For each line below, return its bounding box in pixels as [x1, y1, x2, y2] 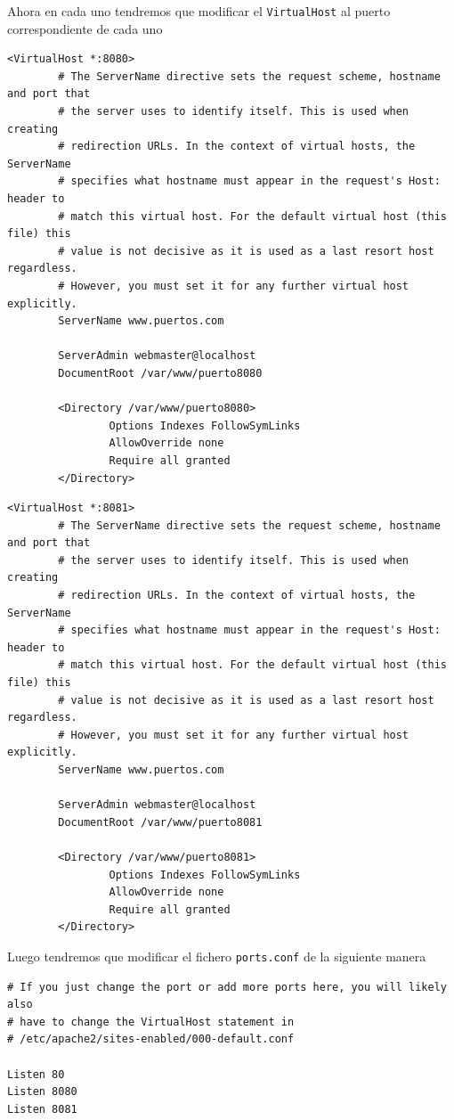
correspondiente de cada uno [7, 19, 163, 37]
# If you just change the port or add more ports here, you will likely [7, 980, 447, 993]
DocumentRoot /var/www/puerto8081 [58, 815, 263, 829]
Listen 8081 [7, 1102, 77, 1116]
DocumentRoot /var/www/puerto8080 [58, 366, 263, 380]
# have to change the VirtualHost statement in [7, 1015, 295, 1028]
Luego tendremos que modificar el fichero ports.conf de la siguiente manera [7, 946, 426, 965]
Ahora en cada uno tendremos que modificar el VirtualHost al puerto [7, 2, 391, 20]
